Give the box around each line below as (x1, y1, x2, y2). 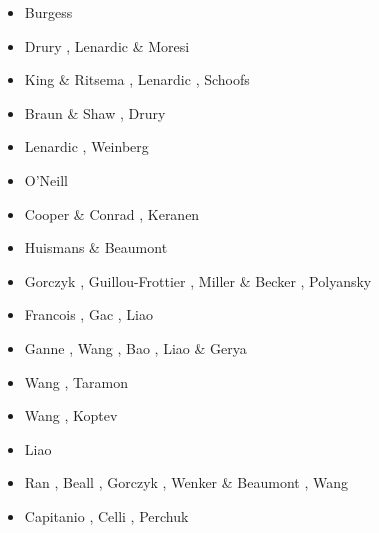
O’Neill (24, 169, 68, 190)
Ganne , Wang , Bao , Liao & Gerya (24, 337, 247, 358)
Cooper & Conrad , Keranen (24, 203, 200, 224)
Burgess (24, 2, 73, 22)
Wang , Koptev (24, 405, 118, 426)
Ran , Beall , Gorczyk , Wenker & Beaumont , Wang (24, 472, 348, 493)
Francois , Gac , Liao (24, 304, 153, 325)
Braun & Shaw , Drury (24, 102, 166, 123)
